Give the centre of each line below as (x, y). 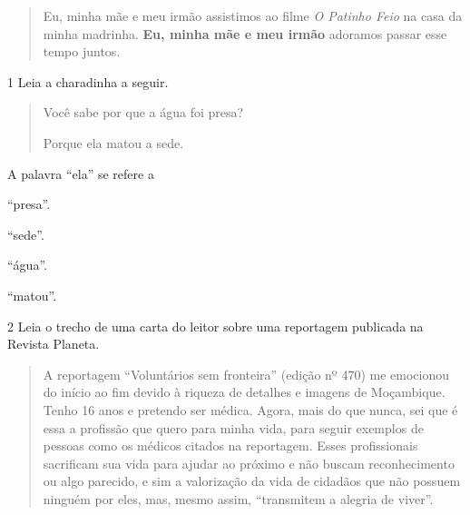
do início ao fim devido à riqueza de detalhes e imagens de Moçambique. (244, 392)
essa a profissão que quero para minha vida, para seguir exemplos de (233, 427)
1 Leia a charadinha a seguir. (88, 81)
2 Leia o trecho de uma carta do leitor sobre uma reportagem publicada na (215, 326)
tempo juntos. (82, 51)
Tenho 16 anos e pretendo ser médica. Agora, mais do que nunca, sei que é (250, 409)
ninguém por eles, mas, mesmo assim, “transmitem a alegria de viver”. (238, 498)
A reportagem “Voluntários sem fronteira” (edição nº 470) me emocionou (246, 374)
